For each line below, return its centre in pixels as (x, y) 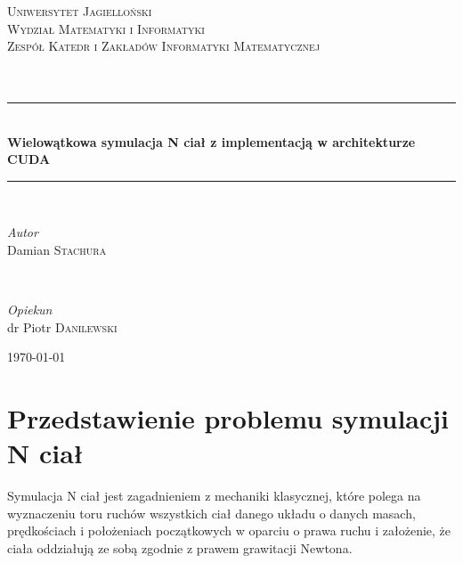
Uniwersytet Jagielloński (80, 11)
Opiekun (30, 310)
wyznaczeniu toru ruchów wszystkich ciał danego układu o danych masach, (211, 513)
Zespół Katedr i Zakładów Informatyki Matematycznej (164, 46)
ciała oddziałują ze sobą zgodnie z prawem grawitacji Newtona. (180, 548)
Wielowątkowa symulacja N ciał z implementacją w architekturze (211, 141)
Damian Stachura (57, 249)
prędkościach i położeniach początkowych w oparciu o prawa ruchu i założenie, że (229, 530)
